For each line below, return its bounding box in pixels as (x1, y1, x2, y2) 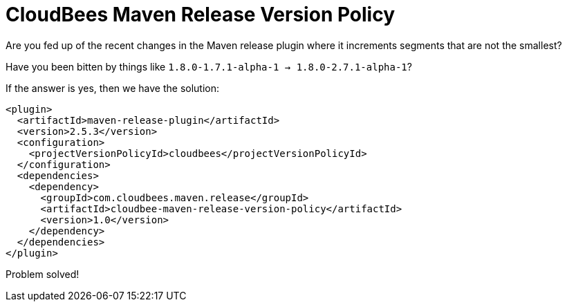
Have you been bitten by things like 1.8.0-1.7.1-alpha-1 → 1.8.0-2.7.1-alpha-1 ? (6, 60, 412, 73)
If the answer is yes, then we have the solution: (6, 82, 220, 94)
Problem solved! (6, 268, 80, 280)
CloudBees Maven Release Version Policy (6, 3, 396, 26)
